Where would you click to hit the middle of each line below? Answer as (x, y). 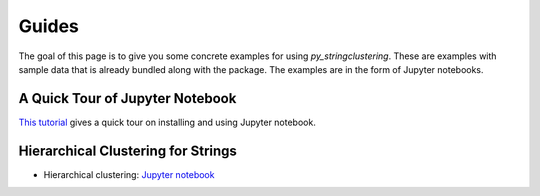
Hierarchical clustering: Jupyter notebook (129, 174)
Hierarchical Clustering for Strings (127, 150)
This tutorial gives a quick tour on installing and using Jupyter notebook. (167, 122)
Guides (49, 26)
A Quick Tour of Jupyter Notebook (127, 98)
